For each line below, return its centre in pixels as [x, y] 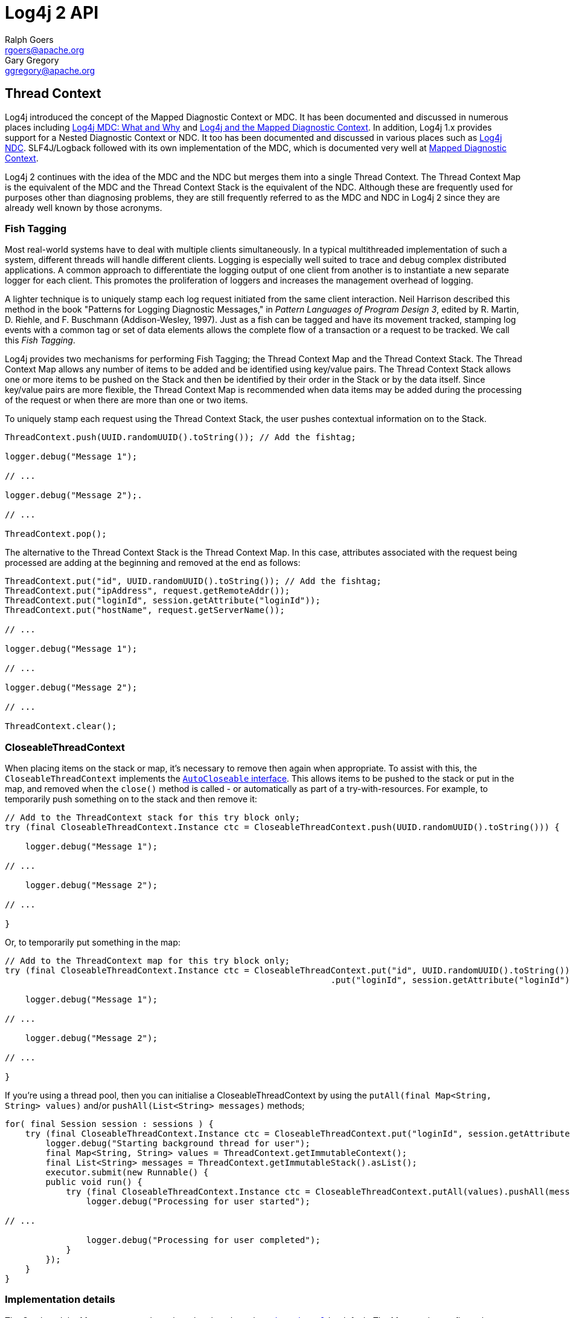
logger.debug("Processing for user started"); [198, 1202]
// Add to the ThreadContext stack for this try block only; [152, 818]
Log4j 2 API [52, 13]
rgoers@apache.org [45, 50]
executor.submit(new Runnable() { [127, 1173]
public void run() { [94, 1182]
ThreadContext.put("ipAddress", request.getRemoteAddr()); [148, 591]
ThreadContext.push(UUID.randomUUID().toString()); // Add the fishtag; [181, 437]
